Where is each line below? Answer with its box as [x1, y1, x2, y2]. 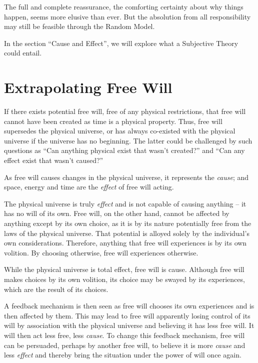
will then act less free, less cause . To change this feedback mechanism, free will [4, 329, 245, 340]
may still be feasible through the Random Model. [4, 21, 155, 31]
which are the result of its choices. [4, 283, 108, 294]
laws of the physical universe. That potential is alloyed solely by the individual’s [4, 227, 249, 238]
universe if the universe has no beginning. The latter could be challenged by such [4, 135, 252, 145]
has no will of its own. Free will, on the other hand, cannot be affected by [4, 208, 229, 218]
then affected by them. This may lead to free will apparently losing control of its [4, 310, 250, 320]
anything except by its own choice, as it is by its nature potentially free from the [4, 218, 251, 228]
